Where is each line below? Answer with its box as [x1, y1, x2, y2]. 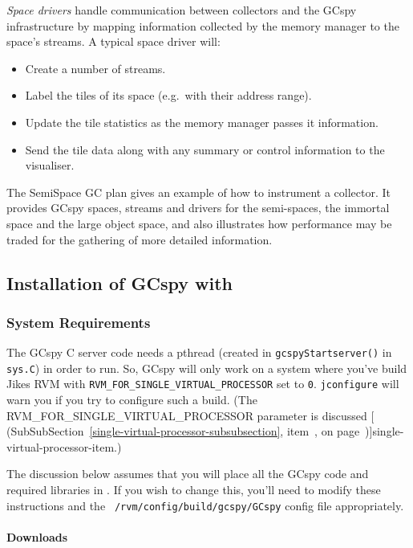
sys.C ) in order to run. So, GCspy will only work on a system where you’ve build [6, 359, 407, 376]
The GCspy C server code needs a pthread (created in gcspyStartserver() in [6, 344, 392, 361]
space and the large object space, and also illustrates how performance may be [6, 215, 392, 231]
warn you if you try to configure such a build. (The [6, 391, 257, 408]
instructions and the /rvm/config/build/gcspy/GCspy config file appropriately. [6, 497, 404, 513]
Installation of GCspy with [6, 270, 233, 295]
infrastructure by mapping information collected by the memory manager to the [6, 17, 399, 34]
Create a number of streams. [25, 59, 166, 76]
